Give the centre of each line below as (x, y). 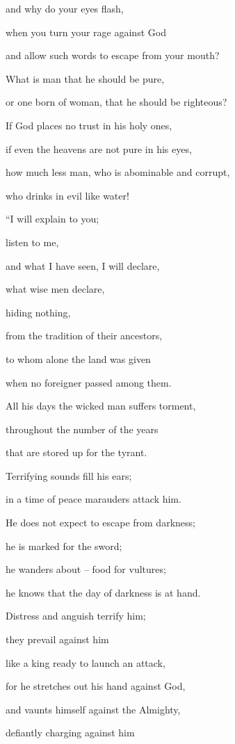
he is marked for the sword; (64, 545)
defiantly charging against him (70, 733)
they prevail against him (57, 639)
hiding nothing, (38, 312)
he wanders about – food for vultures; (86, 569)
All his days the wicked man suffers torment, (101, 406)
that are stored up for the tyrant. (76, 452)
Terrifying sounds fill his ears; (69, 475)
